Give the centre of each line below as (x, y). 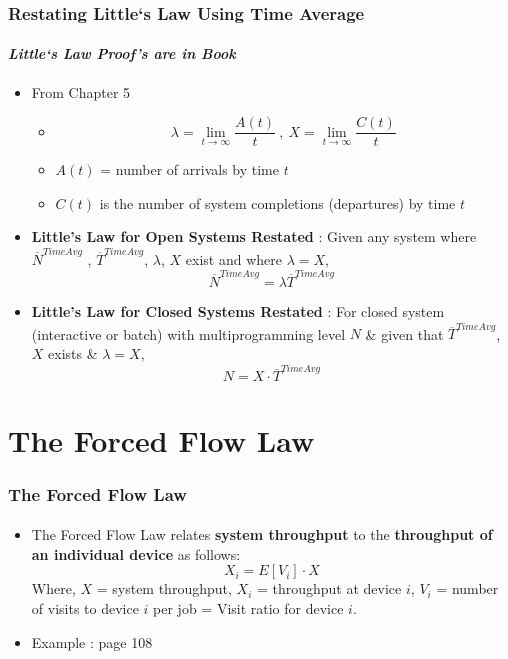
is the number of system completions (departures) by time (277, 202)
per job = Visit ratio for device (248, 607)
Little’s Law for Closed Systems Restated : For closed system (238, 311)
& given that (404, 333)
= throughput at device (329, 588)
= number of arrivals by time (189, 169)
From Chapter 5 (81, 91)
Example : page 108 (92, 641)
